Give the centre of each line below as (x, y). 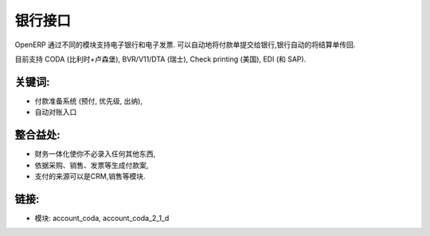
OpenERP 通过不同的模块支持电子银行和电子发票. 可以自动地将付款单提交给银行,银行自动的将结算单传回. (185, 45)
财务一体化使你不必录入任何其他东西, (95, 154)
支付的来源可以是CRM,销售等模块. (90, 176)
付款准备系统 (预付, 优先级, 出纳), (89, 100)
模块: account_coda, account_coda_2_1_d (102, 218)
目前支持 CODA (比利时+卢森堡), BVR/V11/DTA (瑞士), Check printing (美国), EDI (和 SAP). (160, 59)
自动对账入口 (56, 112)
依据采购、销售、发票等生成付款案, (92, 165)
